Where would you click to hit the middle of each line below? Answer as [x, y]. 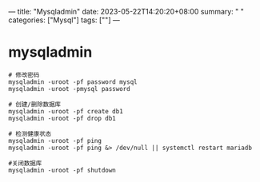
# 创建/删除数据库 [35, 104]
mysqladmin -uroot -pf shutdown [62, 170]
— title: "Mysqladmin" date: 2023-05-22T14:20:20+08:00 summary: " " [126, 12]
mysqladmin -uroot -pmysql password [69, 89]
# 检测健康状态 [30, 134]
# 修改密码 [24, 75]
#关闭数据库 [25, 163]
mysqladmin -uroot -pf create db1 [66, 111]
